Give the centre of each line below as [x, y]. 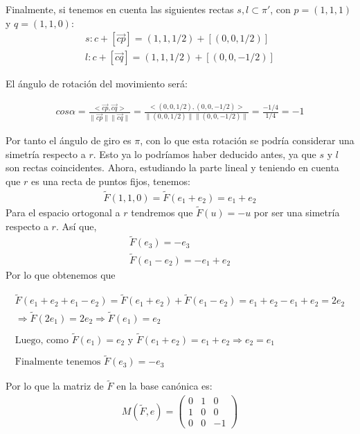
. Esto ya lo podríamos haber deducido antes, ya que [205, 154]
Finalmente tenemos [58, 362]
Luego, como [42, 340]
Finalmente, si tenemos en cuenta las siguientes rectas [120, 9]
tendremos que [162, 212]
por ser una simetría [297, 212]
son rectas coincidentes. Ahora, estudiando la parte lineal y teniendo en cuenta [172, 167]
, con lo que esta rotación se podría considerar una [247, 140]
